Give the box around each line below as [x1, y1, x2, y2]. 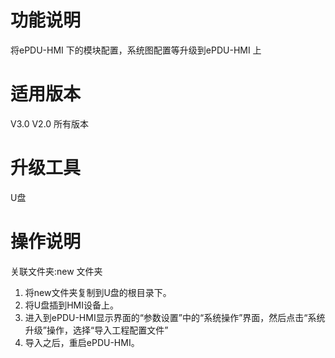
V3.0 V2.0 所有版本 [10, 117, 90, 130]
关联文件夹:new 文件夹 [10, 265, 103, 277]
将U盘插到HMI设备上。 [24, 299, 120, 311]
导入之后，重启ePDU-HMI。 [24, 336, 140, 348]
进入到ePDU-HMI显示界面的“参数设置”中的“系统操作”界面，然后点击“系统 [24, 311, 326, 323]
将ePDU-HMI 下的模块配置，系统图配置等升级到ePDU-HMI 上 [10, 44, 262, 56]
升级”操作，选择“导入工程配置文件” [24, 324, 169, 336]
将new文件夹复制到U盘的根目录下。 [24, 286, 172, 298]
